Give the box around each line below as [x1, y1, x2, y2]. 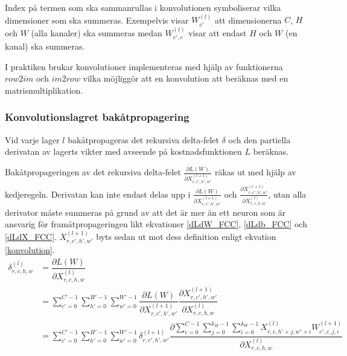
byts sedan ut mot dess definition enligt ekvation [96, 230, 276, 242]
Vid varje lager [5, 133, 60, 146]
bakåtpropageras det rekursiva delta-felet [68, 133, 219, 146]
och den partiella [228, 133, 291, 146]
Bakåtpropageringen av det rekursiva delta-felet [5, 166, 181, 178]
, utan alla [268, 187, 307, 200]
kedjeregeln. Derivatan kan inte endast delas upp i [5, 187, 191, 200]
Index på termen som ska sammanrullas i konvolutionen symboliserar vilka [5, 1, 281, 13]
